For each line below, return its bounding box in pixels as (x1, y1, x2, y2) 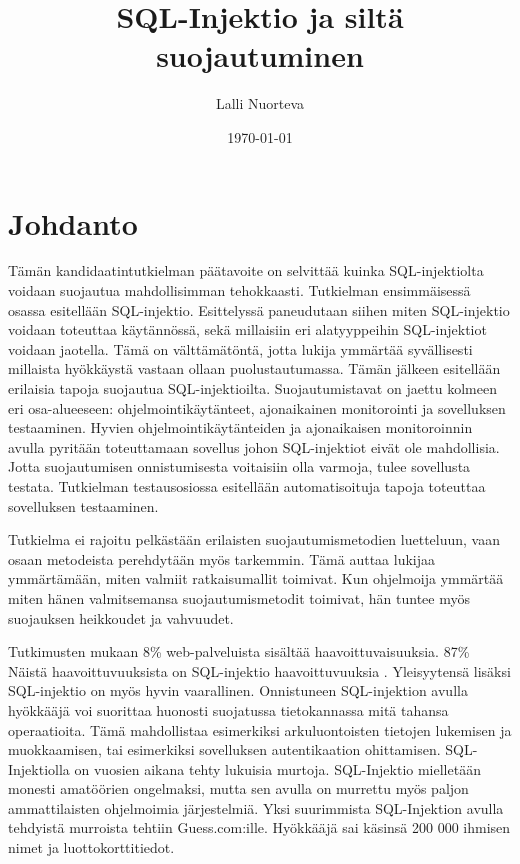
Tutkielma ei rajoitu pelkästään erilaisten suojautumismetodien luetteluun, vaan (8, 529, 500, 550)
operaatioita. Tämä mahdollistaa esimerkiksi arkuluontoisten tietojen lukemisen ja (8, 719, 512, 740)
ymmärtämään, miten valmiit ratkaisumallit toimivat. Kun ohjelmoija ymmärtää (8, 568, 504, 589)
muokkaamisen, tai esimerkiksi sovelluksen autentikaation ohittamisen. (8, 739, 441, 760)
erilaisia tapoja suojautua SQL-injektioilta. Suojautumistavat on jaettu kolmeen (8, 378, 497, 398)
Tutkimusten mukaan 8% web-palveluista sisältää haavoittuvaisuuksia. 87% (8, 641, 470, 662)
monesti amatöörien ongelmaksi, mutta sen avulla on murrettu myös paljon (8, 778, 469, 799)
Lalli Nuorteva (215, 93, 305, 114)
